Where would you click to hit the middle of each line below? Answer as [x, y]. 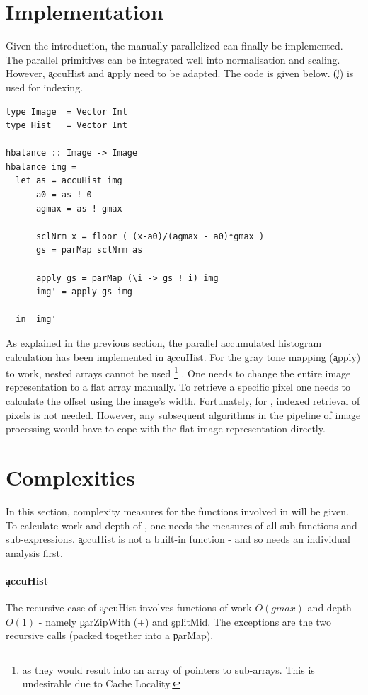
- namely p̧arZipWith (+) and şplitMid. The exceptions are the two [185, 621]
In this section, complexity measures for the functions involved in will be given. [178, 511]
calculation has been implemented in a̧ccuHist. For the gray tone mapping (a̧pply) [183, 356]
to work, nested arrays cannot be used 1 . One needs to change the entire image [178, 372]
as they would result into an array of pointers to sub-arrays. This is [168, 669]
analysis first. [34, 552]
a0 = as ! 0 [64, 195]
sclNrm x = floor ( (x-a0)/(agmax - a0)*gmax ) [150, 236]
